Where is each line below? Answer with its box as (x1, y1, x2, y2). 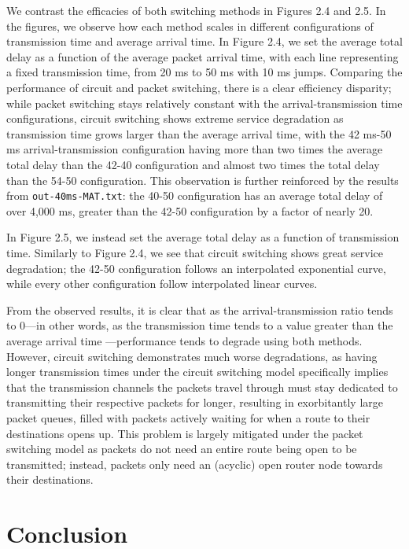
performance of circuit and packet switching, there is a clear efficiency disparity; (6, 79, 392, 95)
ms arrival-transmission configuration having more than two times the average (6, 141, 383, 157)
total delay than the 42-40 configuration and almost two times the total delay (6, 156, 380, 172)
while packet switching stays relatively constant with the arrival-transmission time (6, 94, 403, 111)
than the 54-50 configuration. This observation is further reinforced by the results (6, 171, 399, 188)
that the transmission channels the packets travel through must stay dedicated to (6, 378, 398, 395)
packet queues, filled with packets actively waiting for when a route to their (6, 409, 370, 426)
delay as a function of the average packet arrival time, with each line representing (6, 48, 399, 64)
